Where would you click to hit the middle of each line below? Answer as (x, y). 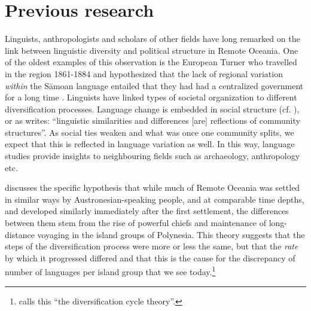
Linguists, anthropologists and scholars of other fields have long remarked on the (153, 39)
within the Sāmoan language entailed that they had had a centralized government (154, 85)
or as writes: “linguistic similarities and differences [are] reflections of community (153, 121)
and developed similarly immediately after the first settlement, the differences (147, 211)
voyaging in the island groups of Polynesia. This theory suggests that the (171, 234)
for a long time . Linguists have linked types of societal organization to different (151, 97)
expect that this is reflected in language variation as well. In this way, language (150, 144)
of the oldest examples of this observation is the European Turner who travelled (151, 62)
